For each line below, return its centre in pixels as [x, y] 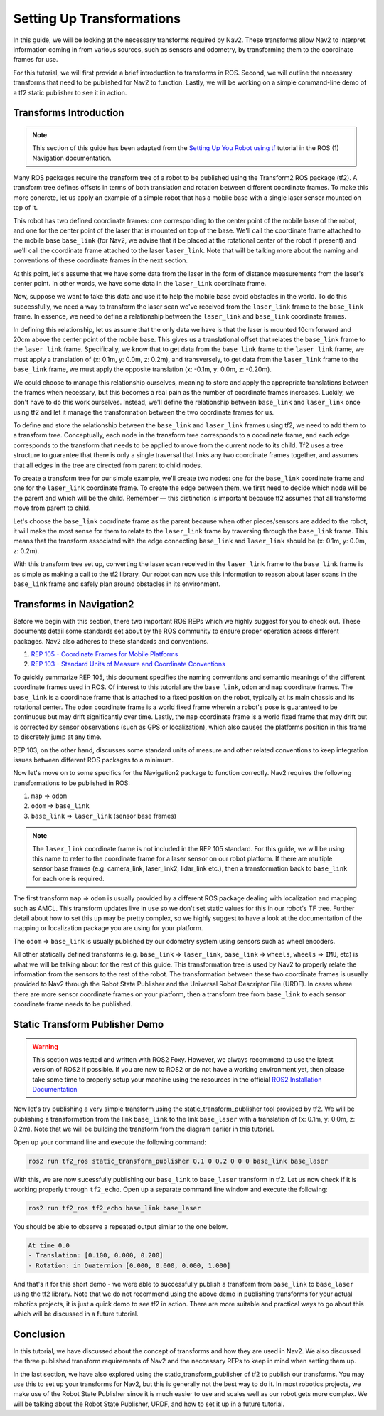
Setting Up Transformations [97, 18]
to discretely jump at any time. [58, 737]
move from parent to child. [52, 508]
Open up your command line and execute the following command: [110, 1142]
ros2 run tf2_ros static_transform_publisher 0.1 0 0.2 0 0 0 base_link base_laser [178, 1161]
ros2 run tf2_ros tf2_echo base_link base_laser [114, 1208]
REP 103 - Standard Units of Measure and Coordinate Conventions [128, 664]
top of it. [26, 208]
